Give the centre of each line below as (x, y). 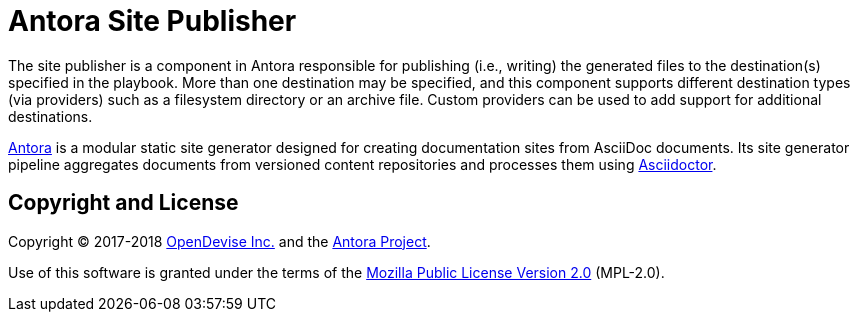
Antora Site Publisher (152, 21)
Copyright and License (123, 203)
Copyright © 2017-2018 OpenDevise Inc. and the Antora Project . (219, 241)
